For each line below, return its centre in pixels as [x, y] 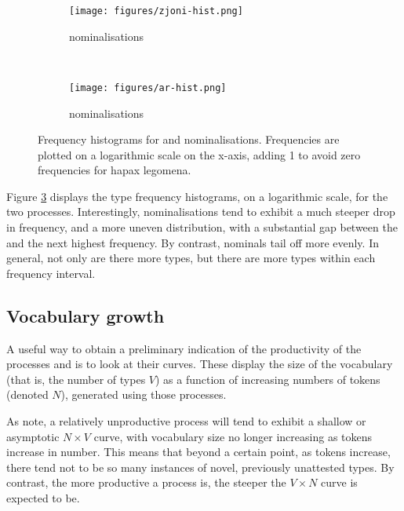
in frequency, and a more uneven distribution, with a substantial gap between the [202, 227]
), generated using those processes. [144, 394]
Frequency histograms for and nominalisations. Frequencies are [189, 139]
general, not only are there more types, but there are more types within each [191, 258]
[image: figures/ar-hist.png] [148, 88]
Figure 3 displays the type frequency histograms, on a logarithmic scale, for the [197, 196]
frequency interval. [51, 273]
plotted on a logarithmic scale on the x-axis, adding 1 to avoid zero [199, 154]
